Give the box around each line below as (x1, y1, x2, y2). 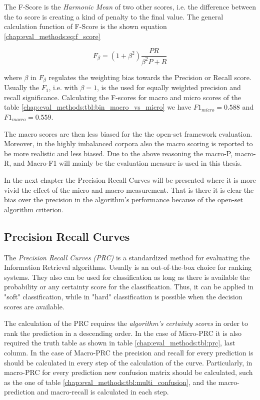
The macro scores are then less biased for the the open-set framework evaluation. (4, 128, 252, 139)
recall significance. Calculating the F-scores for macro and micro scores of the (4, 92, 241, 102)
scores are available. (4, 301, 64, 311)
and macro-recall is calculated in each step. (37, 386, 169, 397)
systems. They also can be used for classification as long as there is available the (4, 271, 250, 282)
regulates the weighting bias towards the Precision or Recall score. (48, 72, 251, 82)
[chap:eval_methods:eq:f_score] (4, 31, 100, 41)
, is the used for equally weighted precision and (97, 82, 241, 93)
